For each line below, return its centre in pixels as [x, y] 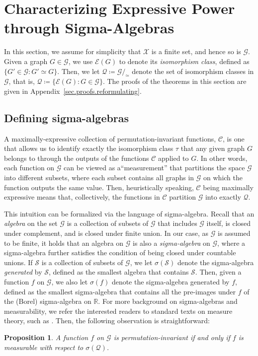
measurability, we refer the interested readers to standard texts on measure [118, 311]
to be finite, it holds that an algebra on [64, 243]
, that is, [22, 81]
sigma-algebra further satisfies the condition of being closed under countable [120, 252]
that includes [177, 223]
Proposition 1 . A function [46, 337]
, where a [231, 243]
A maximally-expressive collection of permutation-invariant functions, [110, 138]
